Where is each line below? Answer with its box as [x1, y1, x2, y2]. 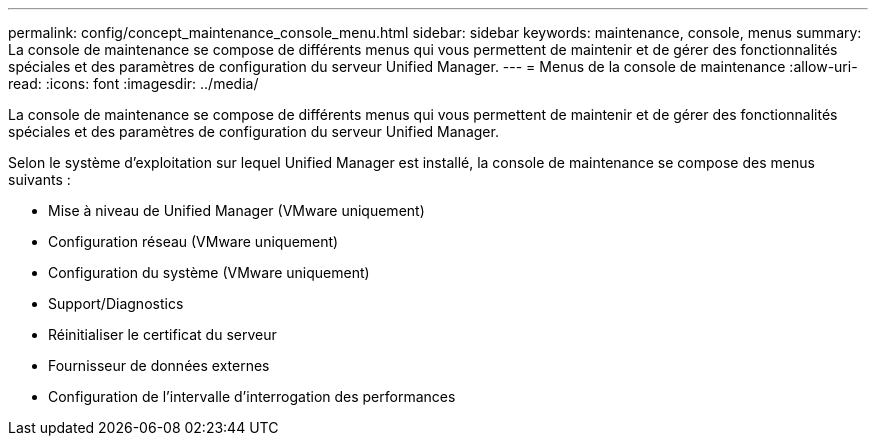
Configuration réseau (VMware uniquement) [48, 233, 339, 250]
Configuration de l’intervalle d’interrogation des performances [48, 388, 456, 405]
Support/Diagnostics [48, 295, 184, 312]
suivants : [8, 171, 71, 188]
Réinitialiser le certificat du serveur [48, 326, 277, 343]
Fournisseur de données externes [48, 357, 270, 374]
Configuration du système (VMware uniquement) [48, 264, 370, 281]
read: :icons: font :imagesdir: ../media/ [8, 75, 259, 92]
